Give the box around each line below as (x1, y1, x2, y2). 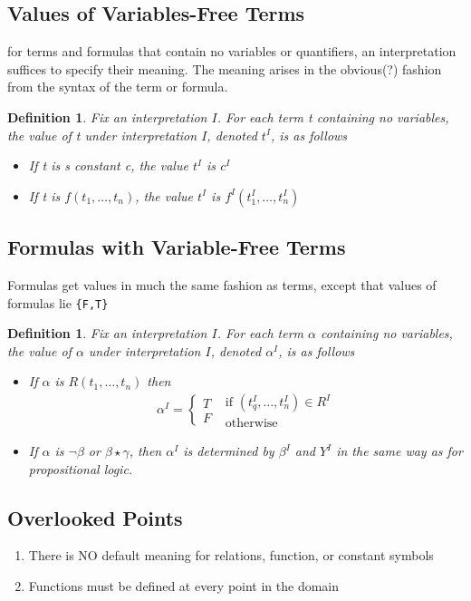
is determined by (183, 441, 274, 460)
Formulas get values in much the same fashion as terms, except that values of (7, 275, 437, 294)
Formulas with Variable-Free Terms (7, 233, 346, 261)
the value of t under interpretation (7, 125, 197, 144)
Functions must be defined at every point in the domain (28, 577, 340, 596)
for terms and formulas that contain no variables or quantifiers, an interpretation (7, 42, 457, 61)
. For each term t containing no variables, (216, 107, 449, 126)
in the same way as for (336, 441, 463, 460)
